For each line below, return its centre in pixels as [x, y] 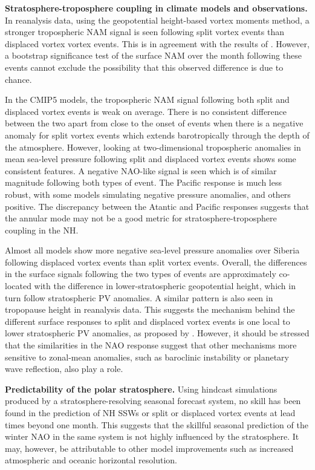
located [18, 286]
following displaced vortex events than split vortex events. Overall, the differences [156, 262]
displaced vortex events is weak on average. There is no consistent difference [146, 111]
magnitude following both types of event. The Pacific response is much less [143, 182]
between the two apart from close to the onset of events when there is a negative [154, 123]
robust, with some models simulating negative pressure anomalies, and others [148, 194]
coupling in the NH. [42, 230]
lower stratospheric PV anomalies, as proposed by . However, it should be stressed [157, 333]
